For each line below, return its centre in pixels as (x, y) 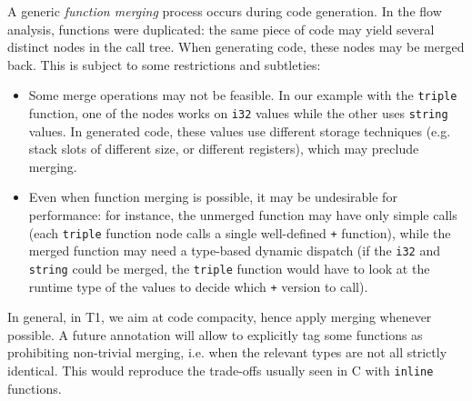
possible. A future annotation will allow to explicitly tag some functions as (215, 334)
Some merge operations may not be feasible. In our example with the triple (243, 95)
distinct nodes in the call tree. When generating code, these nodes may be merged (236, 47)
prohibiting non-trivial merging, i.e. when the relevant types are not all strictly (227, 352)
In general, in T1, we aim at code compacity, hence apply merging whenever (220, 317)
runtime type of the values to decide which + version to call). (198, 286)
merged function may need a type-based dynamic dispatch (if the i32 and (234, 251)
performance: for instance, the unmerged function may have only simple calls (243, 215)
